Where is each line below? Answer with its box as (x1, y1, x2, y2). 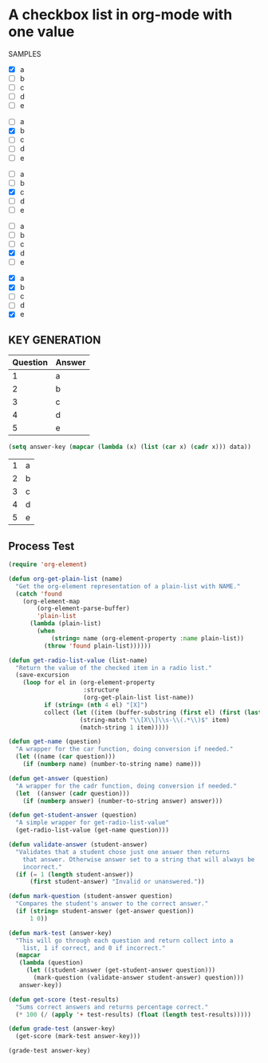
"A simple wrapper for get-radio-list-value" (15, 819, 170, 827)
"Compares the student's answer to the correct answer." (15, 900, 209, 908)
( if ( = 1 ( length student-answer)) (15, 870, 134, 878)
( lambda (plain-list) (29, 620, 102, 628)
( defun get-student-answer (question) (8, 811, 137, 820)
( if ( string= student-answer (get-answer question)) (15, 907, 195, 915)
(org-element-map (22, 597, 81, 605)
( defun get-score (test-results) (8, 995, 120, 1004)
